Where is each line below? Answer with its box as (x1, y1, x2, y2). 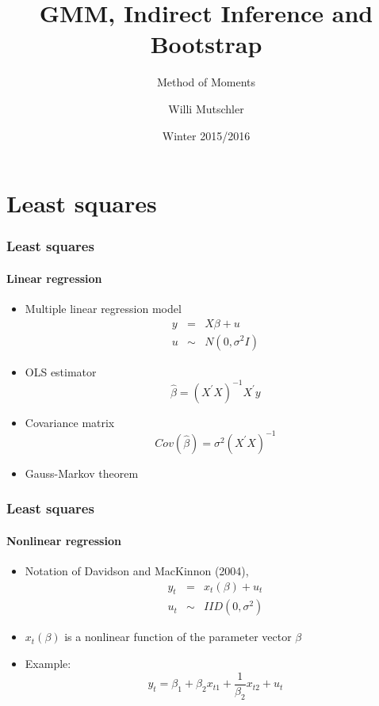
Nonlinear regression (6, 532, 121, 548)
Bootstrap (150, 28, 262, 60)
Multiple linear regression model (25, 300, 182, 316)
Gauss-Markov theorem (25, 464, 139, 481)
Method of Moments (156, 74, 256, 90)
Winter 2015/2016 (162, 127, 251, 143)
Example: (25, 655, 71, 672)
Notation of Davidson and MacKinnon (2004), (25, 563, 249, 578)
